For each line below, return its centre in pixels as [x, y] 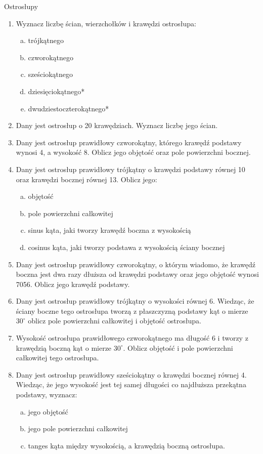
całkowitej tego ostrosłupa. [57, 358]
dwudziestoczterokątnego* [69, 108]
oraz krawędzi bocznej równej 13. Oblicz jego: [86, 179]
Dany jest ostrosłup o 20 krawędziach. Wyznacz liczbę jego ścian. [117, 125]
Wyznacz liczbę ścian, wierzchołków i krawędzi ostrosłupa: [106, 23]
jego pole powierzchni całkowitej [78, 428]
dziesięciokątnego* [56, 91]
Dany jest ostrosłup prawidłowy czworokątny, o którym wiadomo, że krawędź [136, 264]
